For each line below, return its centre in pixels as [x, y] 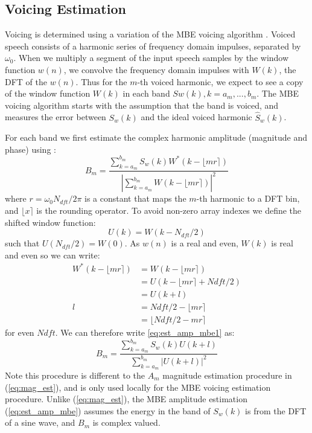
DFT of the [26, 81]
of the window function [48, 93]
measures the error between [56, 117]
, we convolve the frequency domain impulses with [156, 69]
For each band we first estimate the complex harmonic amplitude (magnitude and [156, 137]
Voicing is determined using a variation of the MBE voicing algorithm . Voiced [150, 34]
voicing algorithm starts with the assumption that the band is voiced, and [142, 105]
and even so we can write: [53, 255]
